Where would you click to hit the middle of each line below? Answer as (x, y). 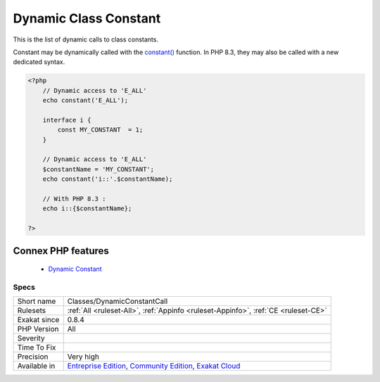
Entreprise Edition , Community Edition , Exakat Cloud (154, 366)
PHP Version (38, 329)
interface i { (67, 120)
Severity (31, 338)
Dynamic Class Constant (87, 18)
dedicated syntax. (39, 62)
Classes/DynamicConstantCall (118, 301)
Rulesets (31, 311)
